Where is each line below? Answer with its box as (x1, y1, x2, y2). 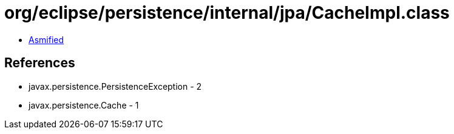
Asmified (29, 34, 64, 45)
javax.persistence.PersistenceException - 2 (29, 81, 202, 92)
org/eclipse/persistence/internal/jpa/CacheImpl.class (4, 2, 450, 23)
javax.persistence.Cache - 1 (29, 99, 139, 110)
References (4, 55, 75, 71)
